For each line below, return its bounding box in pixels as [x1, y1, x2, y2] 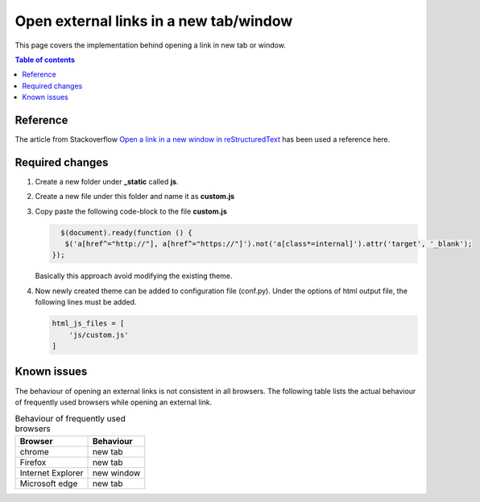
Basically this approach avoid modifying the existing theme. [35, 271, 233, 281]
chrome [19, 446, 50, 457]
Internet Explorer [19, 467, 84, 479]
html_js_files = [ [52, 319, 125, 328]
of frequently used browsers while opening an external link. [14, 397, 213, 407]
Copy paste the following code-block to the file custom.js [35, 206, 227, 216]
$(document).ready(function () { [60, 228, 192, 237]
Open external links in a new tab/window [14, 12, 293, 30]
